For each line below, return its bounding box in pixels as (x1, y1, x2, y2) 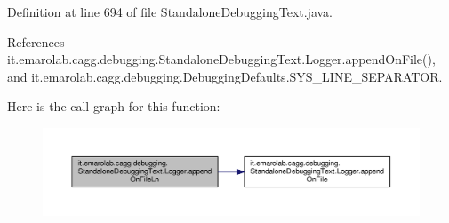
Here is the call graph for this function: (7, 97, 220, 115)
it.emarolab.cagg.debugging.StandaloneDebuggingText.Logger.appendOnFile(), (7, 50, 436, 68)
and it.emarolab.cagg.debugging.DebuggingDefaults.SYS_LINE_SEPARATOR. (7, 67, 443, 85)
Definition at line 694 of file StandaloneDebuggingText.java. (7, 3, 333, 20)
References (7, 32, 65, 51)
